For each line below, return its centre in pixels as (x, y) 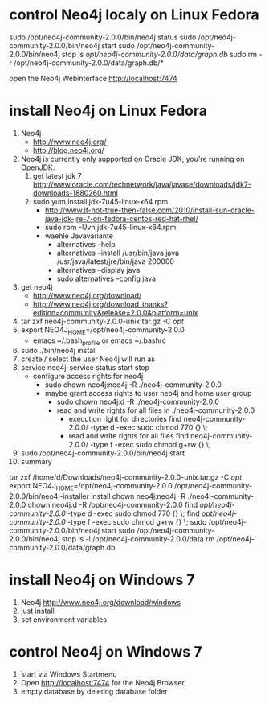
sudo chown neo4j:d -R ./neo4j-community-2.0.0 (138, 402)
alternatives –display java (98, 270)
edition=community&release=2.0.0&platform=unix (115, 312)
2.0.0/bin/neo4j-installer (49, 496)
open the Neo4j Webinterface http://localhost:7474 (93, 78)
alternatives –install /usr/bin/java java (118, 253)
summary (37, 462)
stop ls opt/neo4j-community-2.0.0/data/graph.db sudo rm (159, 54)
